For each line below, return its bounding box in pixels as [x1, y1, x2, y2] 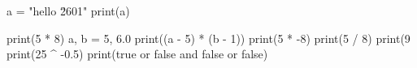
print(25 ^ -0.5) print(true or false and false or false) [7, 45, 268, 62]
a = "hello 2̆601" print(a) [7, 2, 130, 19]
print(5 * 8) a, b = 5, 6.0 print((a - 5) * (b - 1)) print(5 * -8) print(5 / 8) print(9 [7, 29, 410, 46]
